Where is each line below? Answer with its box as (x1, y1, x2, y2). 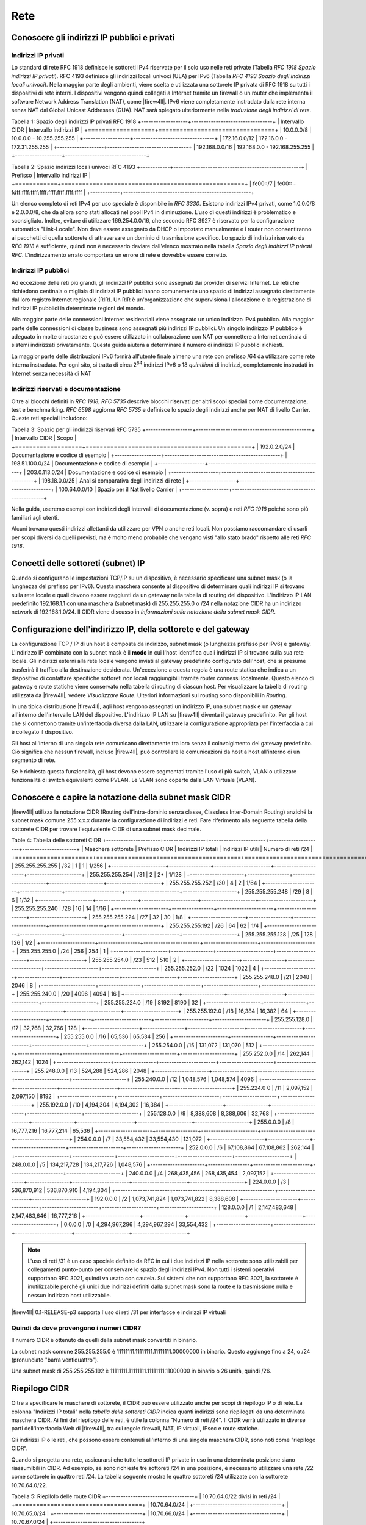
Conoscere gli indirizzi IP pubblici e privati (11, 32, 175, 43)
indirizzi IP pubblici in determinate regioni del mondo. (11, 304, 145, 312)
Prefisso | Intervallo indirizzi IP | (11, 171, 91, 179)
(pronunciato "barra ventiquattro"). (11, 1356, 99, 1363)
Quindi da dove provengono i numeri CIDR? (11, 1324, 142, 1332)
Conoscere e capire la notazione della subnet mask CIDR (11, 792, 231, 802)
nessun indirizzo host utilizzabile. (27, 1291, 112, 1299)
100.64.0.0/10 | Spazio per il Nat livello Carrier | (59, 486, 178, 493)
